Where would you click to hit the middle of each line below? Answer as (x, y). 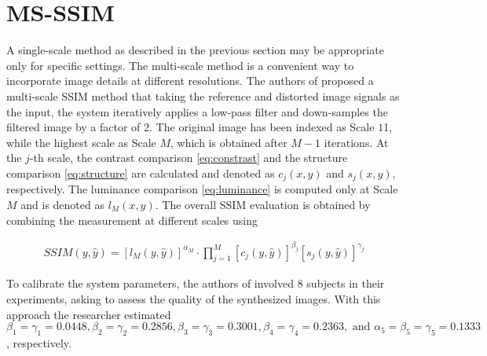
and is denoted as (62, 204)
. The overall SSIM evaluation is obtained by (263, 204)
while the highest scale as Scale (81, 142)
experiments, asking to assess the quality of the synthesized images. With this (194, 299)
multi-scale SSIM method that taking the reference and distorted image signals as (203, 95)
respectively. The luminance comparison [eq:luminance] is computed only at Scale (202, 189)
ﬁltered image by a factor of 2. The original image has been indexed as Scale (190, 127)
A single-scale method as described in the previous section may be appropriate (195, 50)
